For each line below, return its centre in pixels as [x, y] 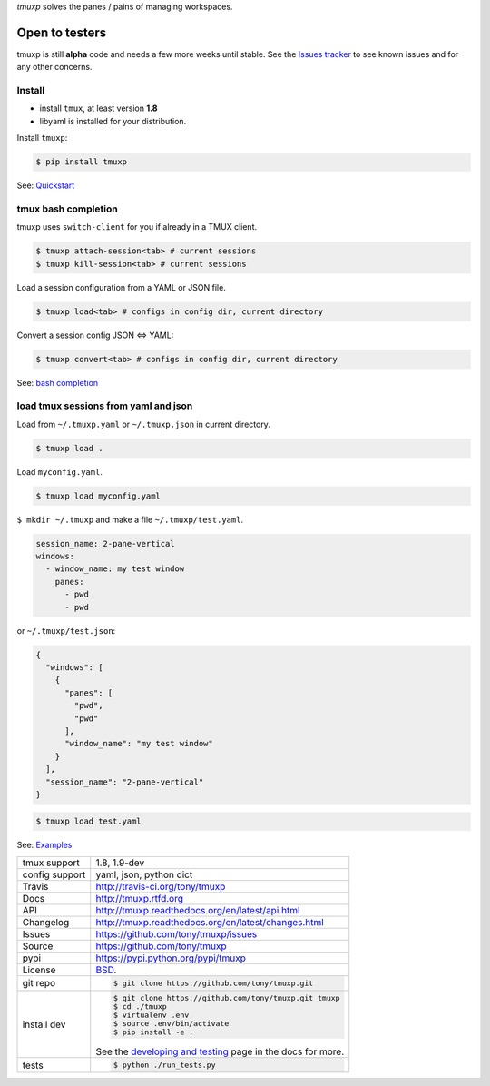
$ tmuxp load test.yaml [89, 821]
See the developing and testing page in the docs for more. [220, 1051]
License [39, 970]
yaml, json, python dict [144, 874]
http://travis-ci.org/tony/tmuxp [161, 886]
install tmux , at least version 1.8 [98, 108]
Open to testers [62, 32]
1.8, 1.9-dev [120, 863]
